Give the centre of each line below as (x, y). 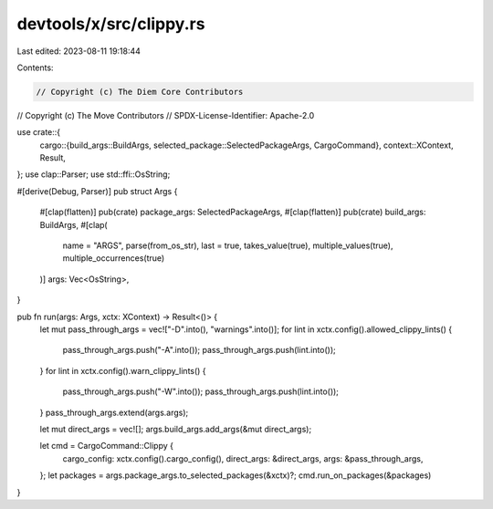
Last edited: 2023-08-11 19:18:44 (79, 51)
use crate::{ (39, 132)
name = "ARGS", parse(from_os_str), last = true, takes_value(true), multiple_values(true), (228, 245)
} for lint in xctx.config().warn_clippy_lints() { (123, 370)
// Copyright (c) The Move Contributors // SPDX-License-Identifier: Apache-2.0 (166, 115)
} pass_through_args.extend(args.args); (114, 412)
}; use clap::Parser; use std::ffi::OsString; (94, 174)
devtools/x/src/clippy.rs (111, 24)
